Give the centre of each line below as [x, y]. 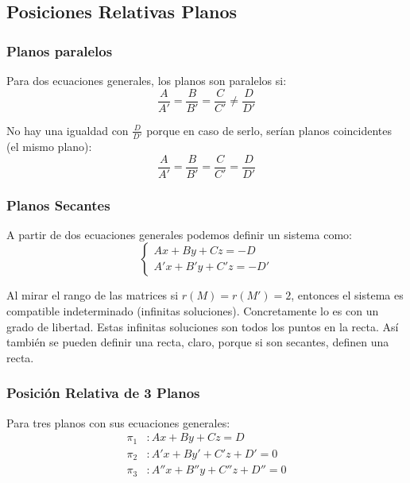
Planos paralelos [60, 50]
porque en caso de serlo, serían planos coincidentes [269, 130]
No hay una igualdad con [68, 130]
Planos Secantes [58, 205]
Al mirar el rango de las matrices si [93, 295]
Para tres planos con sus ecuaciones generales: [118, 422]
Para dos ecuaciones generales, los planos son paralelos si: [147, 80]
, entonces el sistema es [347, 295]
